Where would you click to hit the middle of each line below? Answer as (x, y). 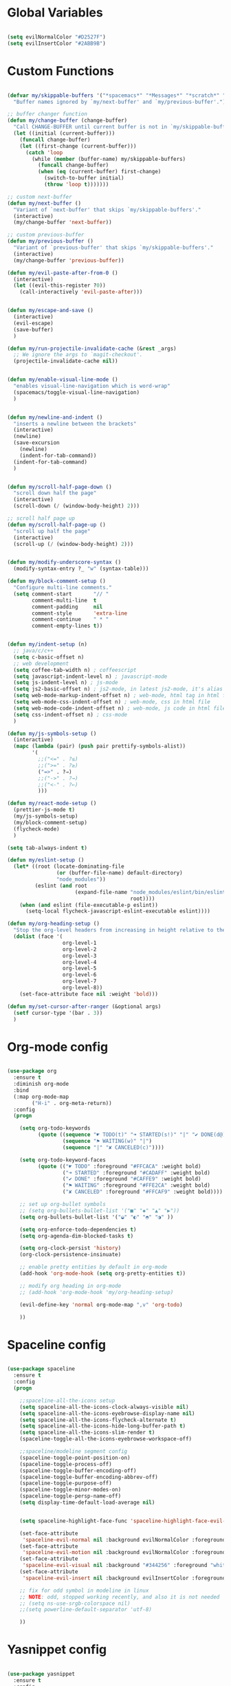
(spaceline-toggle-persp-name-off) (70, 1496)
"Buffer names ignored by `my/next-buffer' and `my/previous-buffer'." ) (120, 102)
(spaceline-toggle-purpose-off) (66, 1483)
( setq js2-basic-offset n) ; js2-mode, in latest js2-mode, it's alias (118, 689)
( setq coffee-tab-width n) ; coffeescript (75, 670)
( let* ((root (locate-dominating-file (69, 867)
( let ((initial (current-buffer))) (64, 133)
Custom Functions (61, 71)
